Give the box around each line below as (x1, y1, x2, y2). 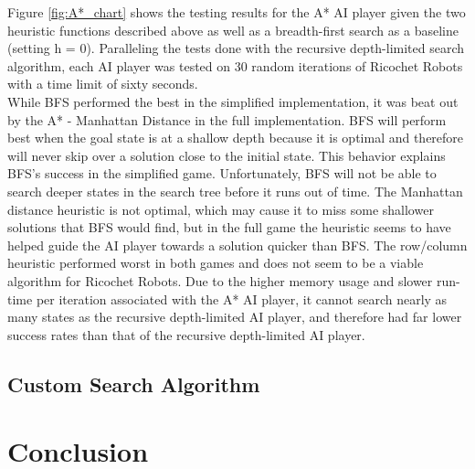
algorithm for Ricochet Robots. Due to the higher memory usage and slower (7, 271, 433, 290)
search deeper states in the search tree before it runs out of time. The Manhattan (7, 181, 463, 200)
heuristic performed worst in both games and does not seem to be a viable (7, 253, 424, 272)
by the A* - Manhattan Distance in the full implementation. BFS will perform (7, 110, 447, 129)
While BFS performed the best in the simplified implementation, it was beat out (7, 91, 459, 111)
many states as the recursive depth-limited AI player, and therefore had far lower (7, 307, 462, 326)
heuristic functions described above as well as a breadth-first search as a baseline (7, 20, 459, 39)
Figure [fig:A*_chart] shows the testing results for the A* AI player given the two (7, 3, 466, 21)
